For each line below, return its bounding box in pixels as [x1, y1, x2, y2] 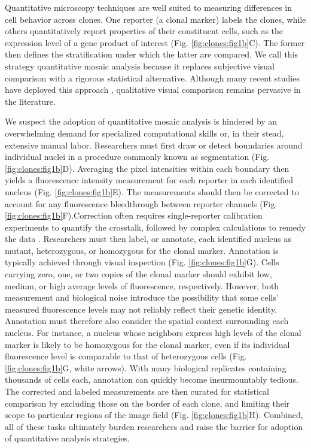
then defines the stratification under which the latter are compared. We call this [5, 48, 298, 60]
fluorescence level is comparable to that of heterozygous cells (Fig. [5, 350, 247, 362]
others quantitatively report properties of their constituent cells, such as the [5, 25, 283, 37]
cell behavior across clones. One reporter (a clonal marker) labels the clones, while [5, 13, 306, 25]
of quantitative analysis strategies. [5, 432, 130, 444]
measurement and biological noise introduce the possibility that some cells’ [5, 291, 279, 304]
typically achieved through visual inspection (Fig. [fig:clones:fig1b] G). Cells [5, 256, 279, 268]
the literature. [5, 95, 56, 107]
